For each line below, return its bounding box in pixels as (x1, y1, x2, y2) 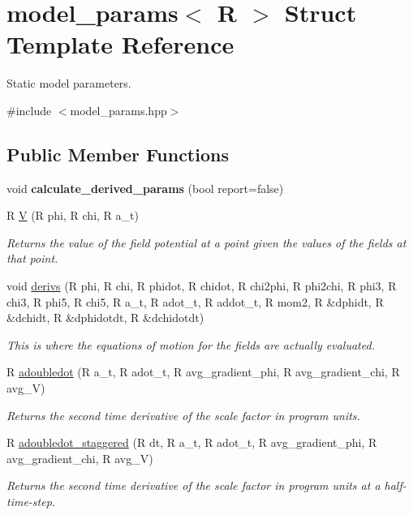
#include (6, 101, 52, 118)
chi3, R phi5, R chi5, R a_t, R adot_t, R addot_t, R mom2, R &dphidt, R (6, 293, 384, 310)
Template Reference (6, 28, 234, 61)
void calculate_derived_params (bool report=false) (6, 179, 284, 196)
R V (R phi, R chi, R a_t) (6, 207, 139, 224)
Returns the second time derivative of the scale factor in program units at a (6, 477, 381, 494)
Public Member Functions (6, 141, 229, 166)
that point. (6, 250, 58, 267)
